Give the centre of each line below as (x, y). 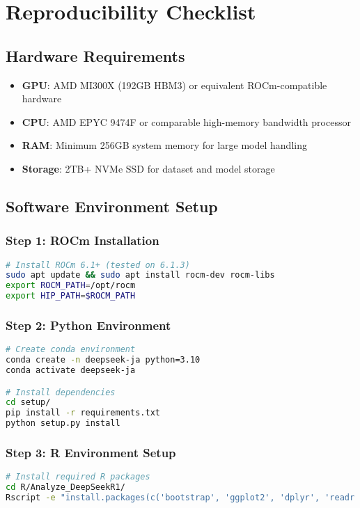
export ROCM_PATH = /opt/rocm (71, 286)
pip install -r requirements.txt (83, 413)
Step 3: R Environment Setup (91, 452)
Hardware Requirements (95, 55)
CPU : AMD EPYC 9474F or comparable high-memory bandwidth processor (186, 121)
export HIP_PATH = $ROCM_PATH (71, 296)
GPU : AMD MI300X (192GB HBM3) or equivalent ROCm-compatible (174, 85)
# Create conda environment (71, 350)
